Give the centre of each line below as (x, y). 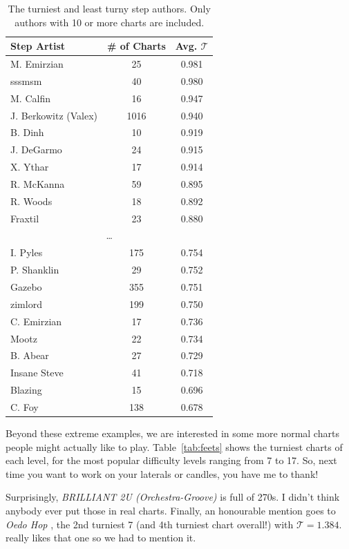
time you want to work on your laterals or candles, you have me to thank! (162, 473)
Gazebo (26, 287)
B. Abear (30, 355)
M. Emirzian (37, 64)
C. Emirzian (36, 321)
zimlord (26, 304)
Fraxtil (25, 218)
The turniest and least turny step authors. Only (109, 8)
